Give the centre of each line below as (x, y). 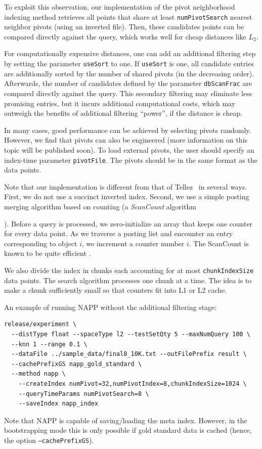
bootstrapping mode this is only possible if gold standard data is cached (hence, (128, 430)
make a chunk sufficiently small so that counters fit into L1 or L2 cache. (116, 290)
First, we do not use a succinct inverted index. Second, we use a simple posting (127, 196)
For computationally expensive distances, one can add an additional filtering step (130, 53)
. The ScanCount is (219, 243)
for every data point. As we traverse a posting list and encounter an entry (119, 233)
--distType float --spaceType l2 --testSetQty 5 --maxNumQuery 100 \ (131, 334)
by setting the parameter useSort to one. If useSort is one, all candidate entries (129, 63)
